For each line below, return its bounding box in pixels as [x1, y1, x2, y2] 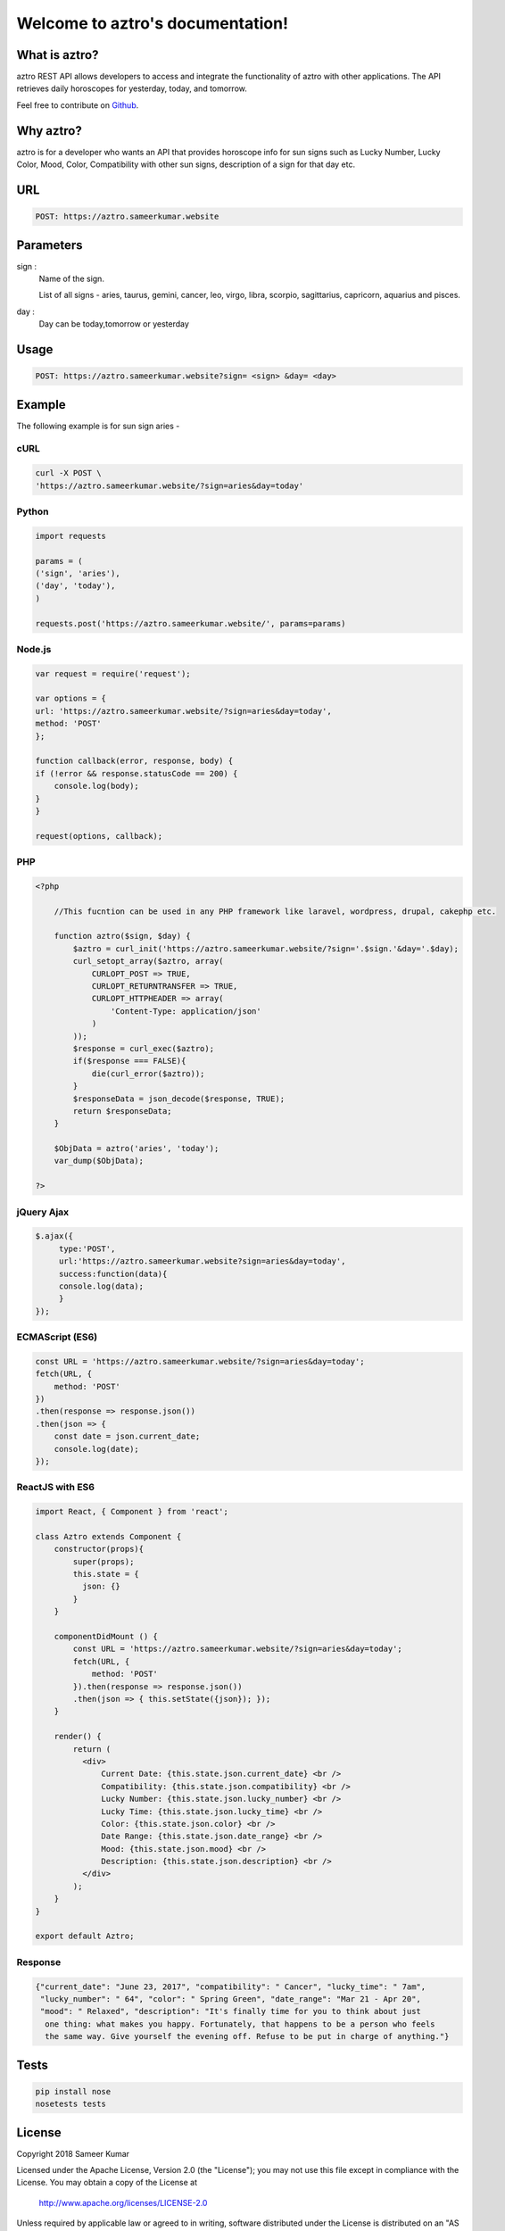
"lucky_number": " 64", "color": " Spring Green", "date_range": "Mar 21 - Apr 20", [40, 1994, 421, 2003]
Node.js [16, 643, 52, 655]
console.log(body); [54, 781, 140, 792]
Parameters [16, 237, 83, 253]
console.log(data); [58, 1281, 145, 1291]
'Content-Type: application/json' [110, 1006, 262, 1016]
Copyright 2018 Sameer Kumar [16, 2148, 129, 2159]
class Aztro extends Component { [35, 1531, 182, 1541]
